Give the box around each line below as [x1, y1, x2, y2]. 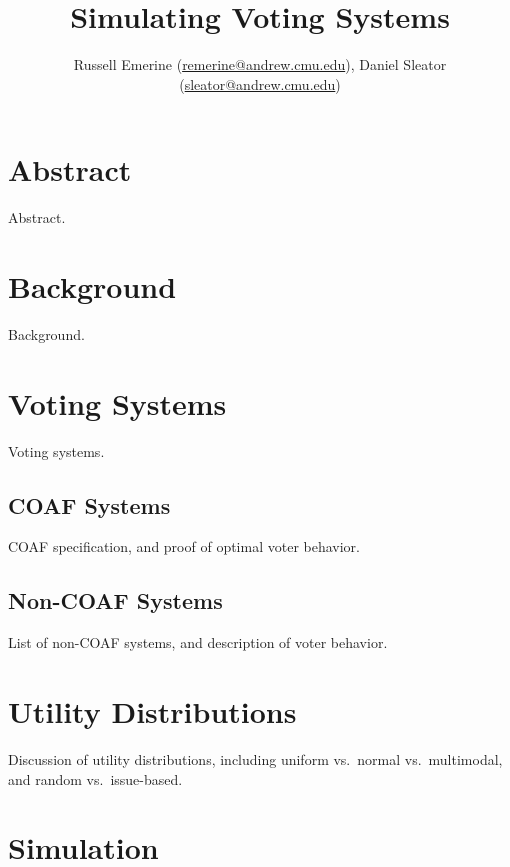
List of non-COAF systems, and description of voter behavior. [8, 632, 388, 653]
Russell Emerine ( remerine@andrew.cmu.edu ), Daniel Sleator [73, 54, 447, 75]
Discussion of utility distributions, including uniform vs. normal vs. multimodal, [8, 749, 503, 769]
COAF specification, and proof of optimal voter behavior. [8, 536, 360, 557]
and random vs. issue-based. [8, 768, 183, 789]
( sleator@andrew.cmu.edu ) [179, 73, 341, 94]
